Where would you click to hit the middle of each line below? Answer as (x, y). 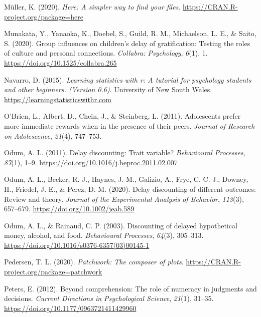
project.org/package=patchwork (53, 272)
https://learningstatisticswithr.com (58, 99)
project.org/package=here (44, 16)
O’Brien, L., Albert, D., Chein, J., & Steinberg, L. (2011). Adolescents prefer (122, 116)
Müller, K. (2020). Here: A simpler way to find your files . (92, 7)
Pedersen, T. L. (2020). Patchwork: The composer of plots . (94, 262)
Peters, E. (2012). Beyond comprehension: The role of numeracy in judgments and (130, 288)
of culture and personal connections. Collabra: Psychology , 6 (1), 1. (106, 53)
